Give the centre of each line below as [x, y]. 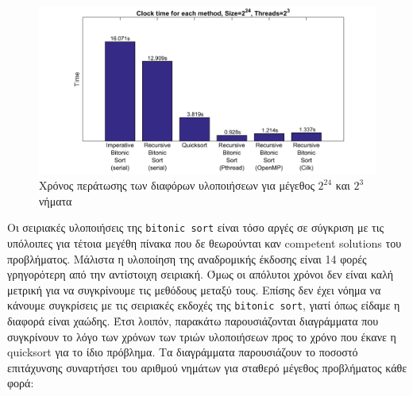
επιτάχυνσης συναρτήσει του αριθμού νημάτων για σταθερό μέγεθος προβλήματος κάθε [207, 367]
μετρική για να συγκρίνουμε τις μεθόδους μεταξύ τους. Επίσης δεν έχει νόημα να [194, 289]
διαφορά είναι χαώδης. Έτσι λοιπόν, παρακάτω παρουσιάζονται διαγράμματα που [193, 321]
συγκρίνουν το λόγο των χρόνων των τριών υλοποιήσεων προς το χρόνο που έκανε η [202, 336]
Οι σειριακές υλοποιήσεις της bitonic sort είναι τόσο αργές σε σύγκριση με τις [195, 227]
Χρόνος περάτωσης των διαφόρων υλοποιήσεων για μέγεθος [177, 185]
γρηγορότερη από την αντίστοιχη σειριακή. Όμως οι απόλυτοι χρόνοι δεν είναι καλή [201, 274]
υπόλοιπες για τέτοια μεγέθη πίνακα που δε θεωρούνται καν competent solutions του [205, 243]
